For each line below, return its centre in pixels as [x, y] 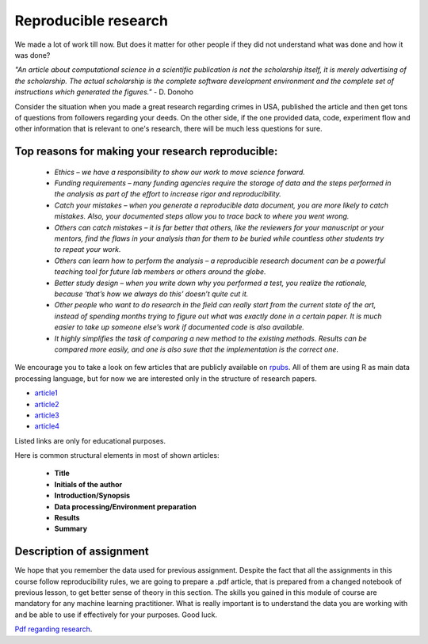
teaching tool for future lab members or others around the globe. [160, 272]
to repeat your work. [88, 250]
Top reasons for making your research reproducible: [146, 152]
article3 [47, 415]
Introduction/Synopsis [92, 496]
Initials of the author [88, 484]
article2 [47, 404]
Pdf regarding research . [53, 629]
